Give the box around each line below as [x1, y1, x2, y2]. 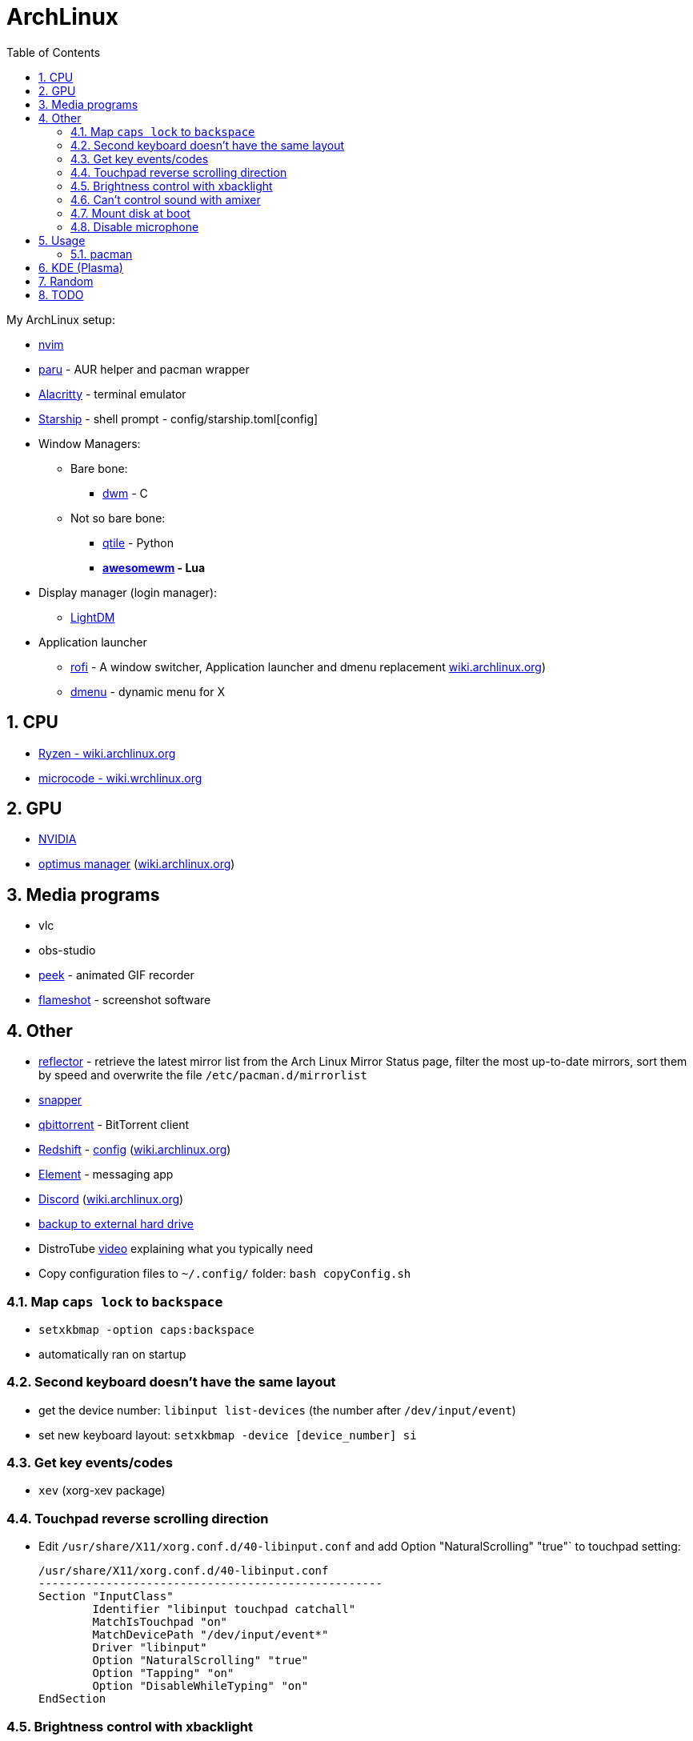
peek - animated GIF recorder [38, 968, 194, 983]
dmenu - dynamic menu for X [70, 684, 225, 698]
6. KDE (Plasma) [38, 260, 123, 274]
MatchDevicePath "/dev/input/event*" [92, 1628, 329, 1642]
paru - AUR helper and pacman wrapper [38, 362, 250, 376]
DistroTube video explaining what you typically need [38, 1242, 314, 1256]
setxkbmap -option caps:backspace [38, 1323, 254, 1336]
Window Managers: [38, 436, 141, 450]
